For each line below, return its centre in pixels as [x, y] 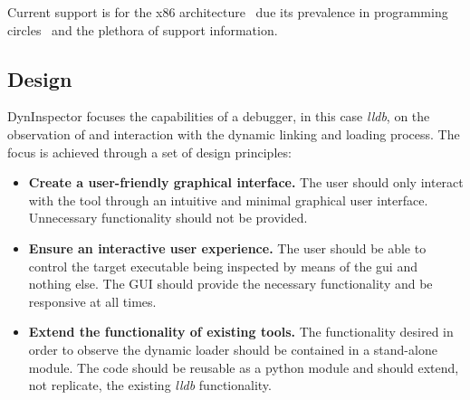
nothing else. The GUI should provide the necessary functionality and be [230, 284]
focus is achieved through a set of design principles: [149, 152]
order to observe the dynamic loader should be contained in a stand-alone [233, 349]
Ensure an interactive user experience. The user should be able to [227, 248]
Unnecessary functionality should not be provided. [168, 218]
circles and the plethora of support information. [143, 29]
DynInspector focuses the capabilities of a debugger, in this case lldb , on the [219, 116]
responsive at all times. [92, 301]
